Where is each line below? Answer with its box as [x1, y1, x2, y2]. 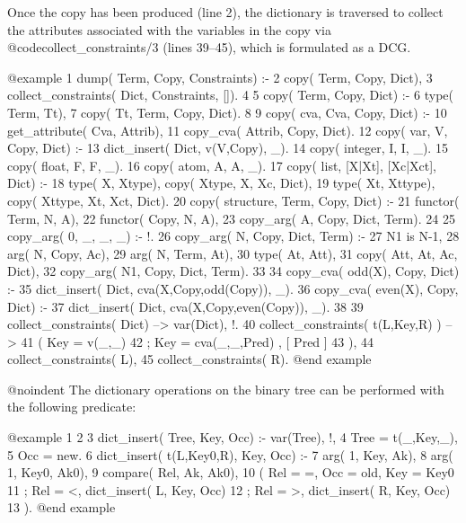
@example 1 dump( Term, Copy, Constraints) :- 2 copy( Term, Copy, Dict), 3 [7, 67, 433, 86]
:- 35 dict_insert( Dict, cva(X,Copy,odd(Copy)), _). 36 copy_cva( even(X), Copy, [7, 279, 459, 297]
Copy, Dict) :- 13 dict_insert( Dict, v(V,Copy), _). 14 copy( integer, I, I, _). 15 [7, 138, 448, 157]
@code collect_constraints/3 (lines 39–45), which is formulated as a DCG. [7, 38, 411, 57]
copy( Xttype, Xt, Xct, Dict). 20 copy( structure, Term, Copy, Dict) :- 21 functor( [7, 191, 460, 209]
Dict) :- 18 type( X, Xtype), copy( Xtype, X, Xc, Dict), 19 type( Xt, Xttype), [7, 173, 435, 192]
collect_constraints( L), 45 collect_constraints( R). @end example [7, 350, 372, 368]
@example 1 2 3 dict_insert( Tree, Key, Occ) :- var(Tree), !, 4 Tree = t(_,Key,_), [7, 428, 458, 447]
